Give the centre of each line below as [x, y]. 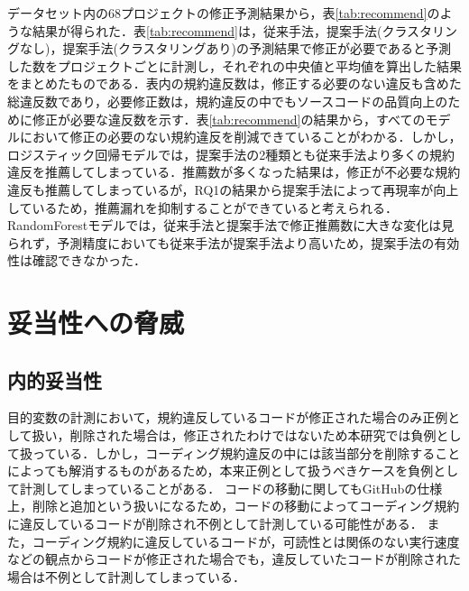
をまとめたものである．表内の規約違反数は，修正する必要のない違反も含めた [234, 83]
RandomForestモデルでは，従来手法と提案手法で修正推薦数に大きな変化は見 [231, 225]
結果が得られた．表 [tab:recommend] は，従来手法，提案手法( [207, 30]
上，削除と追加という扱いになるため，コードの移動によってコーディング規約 [234, 506]
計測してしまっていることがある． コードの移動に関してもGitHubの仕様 [231, 488]
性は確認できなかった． [77, 260]
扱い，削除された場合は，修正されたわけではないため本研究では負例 [234, 435]
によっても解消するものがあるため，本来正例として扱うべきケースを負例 [221, 471]
